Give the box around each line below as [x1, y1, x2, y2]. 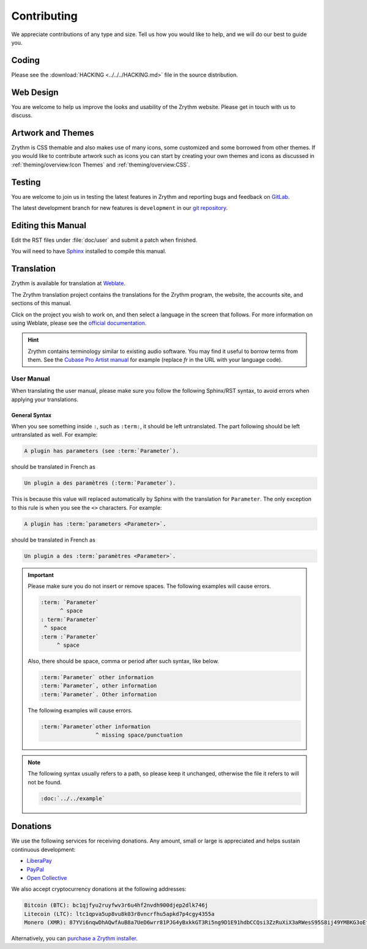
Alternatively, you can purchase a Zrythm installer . [11, 935, 138, 942]
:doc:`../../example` [40, 795, 106, 802]
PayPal [26, 866, 44, 873]
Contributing [11, 9, 78, 23]
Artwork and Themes [11, 127, 94, 138]
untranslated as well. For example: [11, 431, 98, 439]
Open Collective [26, 874, 67, 881]
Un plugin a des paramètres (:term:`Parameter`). [24, 480, 176, 486]
